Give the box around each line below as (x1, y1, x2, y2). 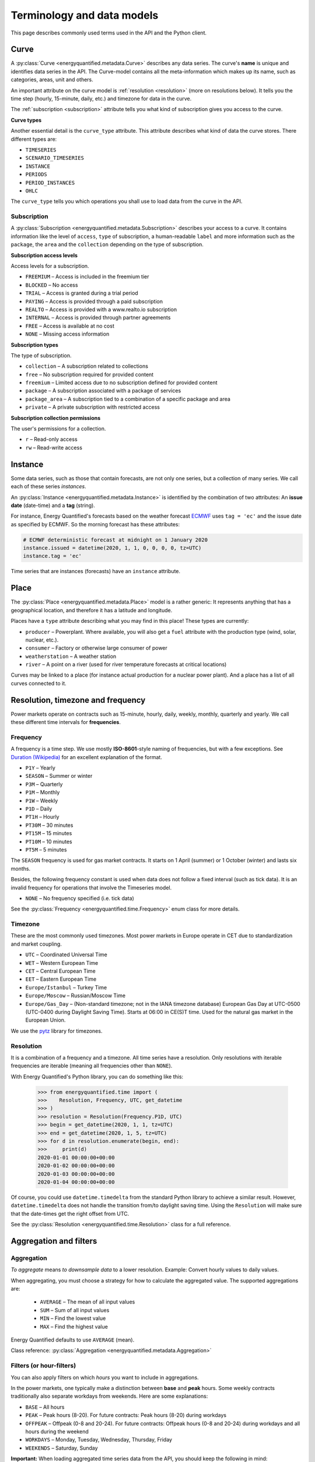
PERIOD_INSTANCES (25, 179, 75, 186)
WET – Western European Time (25, 959, 99, 966)
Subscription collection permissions (10, 414, 101, 421)
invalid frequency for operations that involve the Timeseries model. (10, 884, 172, 891)
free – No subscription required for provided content (25, 371, 154, 378)
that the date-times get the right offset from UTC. (10, 1210, 129, 1217)
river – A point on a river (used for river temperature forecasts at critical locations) (25, 661, 227, 668)
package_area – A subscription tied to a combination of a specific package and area (25, 395, 230, 402)
